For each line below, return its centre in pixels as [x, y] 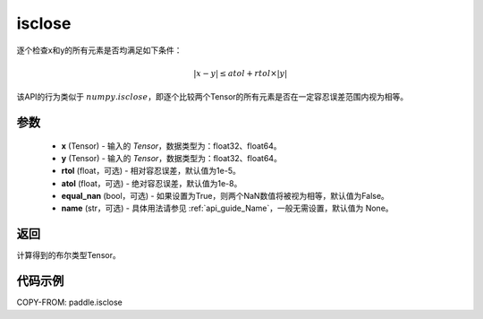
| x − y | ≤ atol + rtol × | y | [241, 73]
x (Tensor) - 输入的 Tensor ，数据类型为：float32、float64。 [171, 146]
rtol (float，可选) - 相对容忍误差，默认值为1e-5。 [151, 171]
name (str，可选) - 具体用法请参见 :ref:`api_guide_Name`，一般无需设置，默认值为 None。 [227, 208]
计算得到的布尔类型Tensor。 [68, 255]
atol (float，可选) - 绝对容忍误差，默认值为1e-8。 [152, 183]
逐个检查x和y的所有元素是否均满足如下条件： [99, 50]
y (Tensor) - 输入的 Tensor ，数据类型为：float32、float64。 [171, 158]
